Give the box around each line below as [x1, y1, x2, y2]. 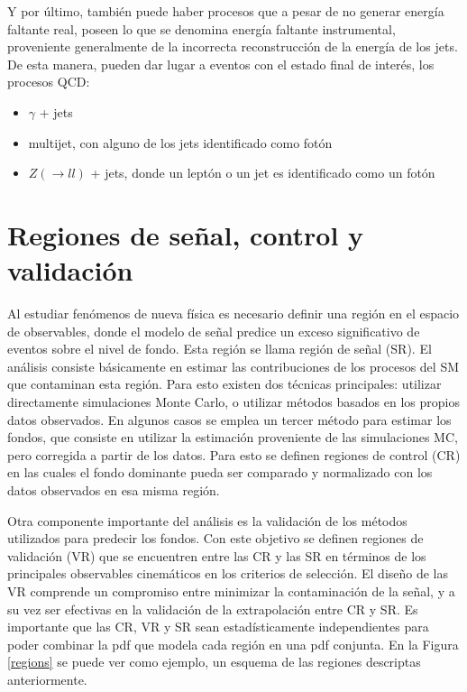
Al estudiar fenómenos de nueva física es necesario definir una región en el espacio [7, 304, 460, 323]
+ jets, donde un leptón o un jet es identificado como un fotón [90, 163, 435, 182]
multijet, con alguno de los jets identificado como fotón [28, 133, 333, 152]
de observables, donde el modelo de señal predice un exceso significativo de [7, 321, 420, 340]
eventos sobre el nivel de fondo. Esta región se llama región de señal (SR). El [7, 339, 432, 358]
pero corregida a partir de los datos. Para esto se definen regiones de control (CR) [7, 445, 461, 464]
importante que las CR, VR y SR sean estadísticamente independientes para [7, 617, 429, 636]
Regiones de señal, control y [7, 216, 364, 253]
